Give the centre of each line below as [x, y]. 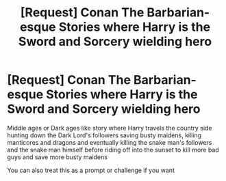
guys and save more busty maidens [58, 157]
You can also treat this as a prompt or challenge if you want [91, 170]
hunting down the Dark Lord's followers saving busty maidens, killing [104, 135]
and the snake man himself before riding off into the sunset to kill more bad [113, 150]
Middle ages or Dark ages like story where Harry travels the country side [110, 128]
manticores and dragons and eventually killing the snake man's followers [110, 142]
